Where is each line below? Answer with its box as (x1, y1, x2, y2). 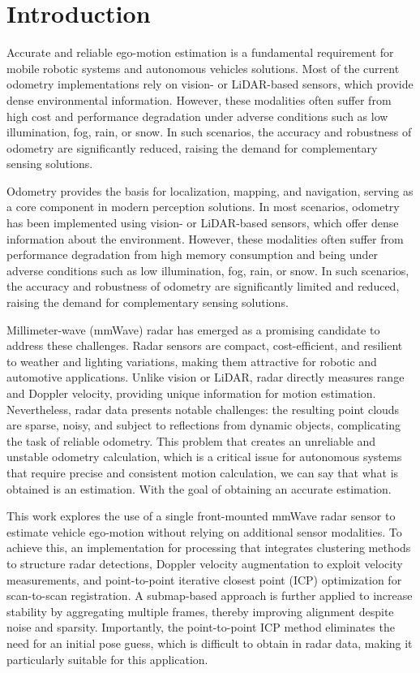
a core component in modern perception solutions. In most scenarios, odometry (6, 198, 400, 215)
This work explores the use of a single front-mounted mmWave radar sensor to (6, 507, 396, 524)
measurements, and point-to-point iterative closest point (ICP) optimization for (6, 571, 402, 588)
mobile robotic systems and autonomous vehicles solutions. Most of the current (6, 59, 400, 76)
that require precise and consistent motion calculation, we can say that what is (6, 464, 399, 481)
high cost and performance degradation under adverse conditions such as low (6, 107, 388, 124)
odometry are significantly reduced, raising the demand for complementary (6, 139, 378, 156)
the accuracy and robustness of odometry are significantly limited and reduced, (6, 278, 400, 295)
